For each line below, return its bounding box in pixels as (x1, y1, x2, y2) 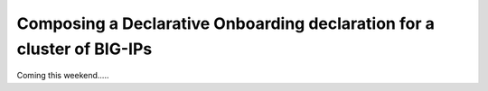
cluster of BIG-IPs (16, 39, 153, 59)
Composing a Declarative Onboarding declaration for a (16, 14, 436, 33)
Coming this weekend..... (16, 70, 109, 81)
